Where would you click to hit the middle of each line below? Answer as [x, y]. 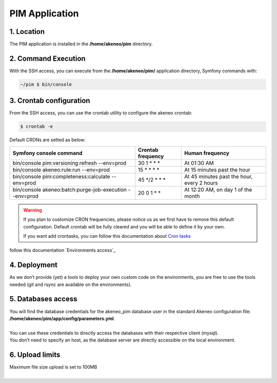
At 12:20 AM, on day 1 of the [218, 189]
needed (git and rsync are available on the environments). [71, 284]
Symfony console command [47, 153]
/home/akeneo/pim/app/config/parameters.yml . [62, 318]
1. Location [27, 32]
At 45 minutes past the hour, [219, 176]
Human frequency [207, 153]
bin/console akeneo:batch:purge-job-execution [70, 189]
